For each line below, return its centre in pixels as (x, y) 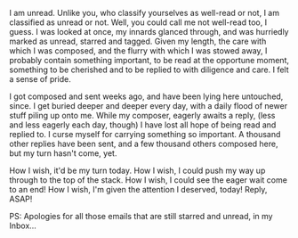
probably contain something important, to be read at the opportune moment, (149, 60)
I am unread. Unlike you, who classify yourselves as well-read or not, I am (145, 13)
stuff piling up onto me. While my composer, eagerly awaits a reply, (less (142, 115)
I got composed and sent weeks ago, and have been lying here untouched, (146, 96)
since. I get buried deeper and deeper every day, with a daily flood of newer (148, 106)
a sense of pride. (40, 79)
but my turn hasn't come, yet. (63, 153)
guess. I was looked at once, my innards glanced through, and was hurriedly (149, 32)
